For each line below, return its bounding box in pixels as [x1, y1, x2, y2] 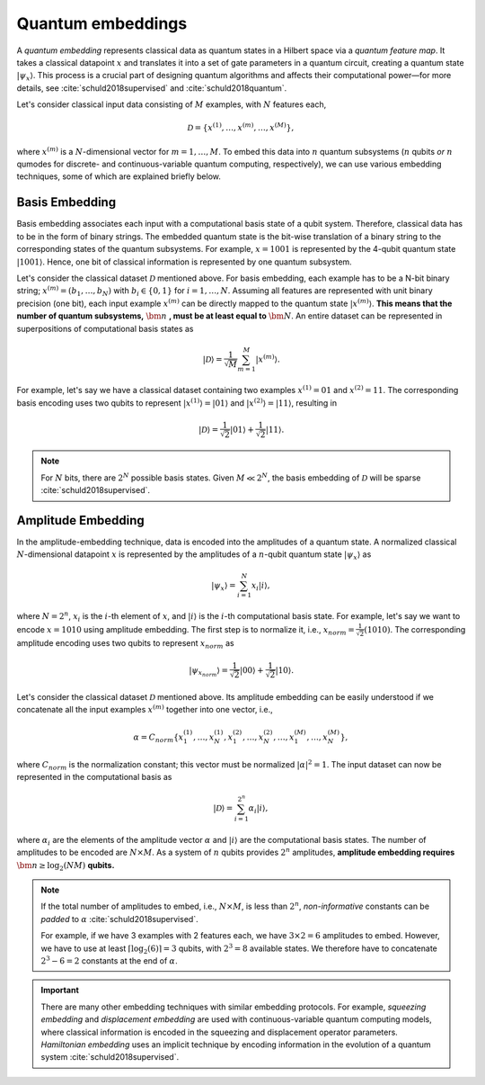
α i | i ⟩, [248, 803, 269, 816]
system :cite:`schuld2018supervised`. [40, 1052, 180, 1063]
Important [40, 985, 80, 996]
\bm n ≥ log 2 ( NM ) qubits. [16, 859, 115, 873]
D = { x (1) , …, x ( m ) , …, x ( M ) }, [187, 121, 295, 133]
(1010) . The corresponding [364, 623, 466, 634]
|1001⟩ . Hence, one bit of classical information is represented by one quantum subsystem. [16, 256, 352, 267]
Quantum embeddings [16, 13, 188, 33]
